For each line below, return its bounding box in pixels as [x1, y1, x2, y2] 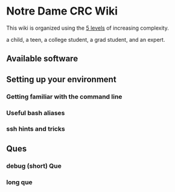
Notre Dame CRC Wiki [6, 4, 118, 18]
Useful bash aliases [6, 108, 65, 117]
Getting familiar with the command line [6, 92, 122, 101]
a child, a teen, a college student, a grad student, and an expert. [6, 36, 165, 43]
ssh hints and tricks [6, 125, 65, 133]
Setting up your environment [6, 74, 116, 84]
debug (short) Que [6, 162, 62, 170]
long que [6, 177, 33, 186]
